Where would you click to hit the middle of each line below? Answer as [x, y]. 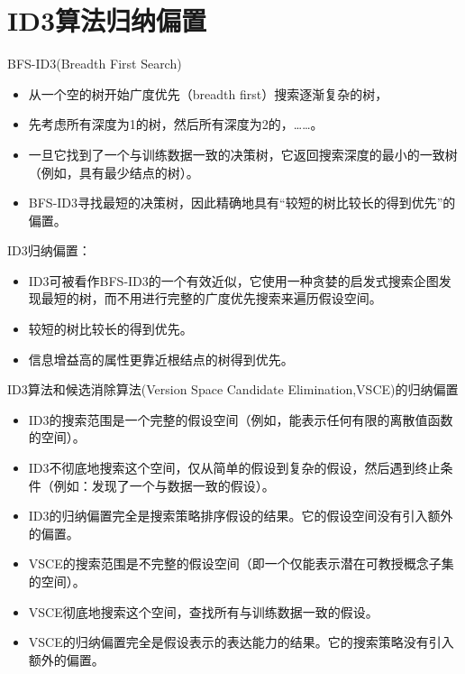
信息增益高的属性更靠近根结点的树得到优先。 [161, 359]
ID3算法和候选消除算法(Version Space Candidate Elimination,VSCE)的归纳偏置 [233, 389]
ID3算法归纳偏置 [107, 20]
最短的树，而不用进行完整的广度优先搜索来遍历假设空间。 [211, 298]
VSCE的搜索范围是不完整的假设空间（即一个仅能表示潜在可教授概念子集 [241, 563]
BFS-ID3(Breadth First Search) [95, 64]
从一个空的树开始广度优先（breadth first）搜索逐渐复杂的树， [208, 93]
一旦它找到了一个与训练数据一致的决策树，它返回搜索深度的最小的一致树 [243, 154]
